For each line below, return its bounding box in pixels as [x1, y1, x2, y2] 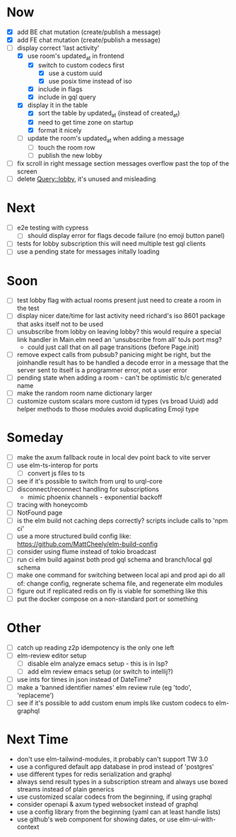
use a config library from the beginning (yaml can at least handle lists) [16, 807, 221, 816]
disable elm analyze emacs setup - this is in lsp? [27, 659, 168, 668]
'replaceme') [16, 691, 54, 700]
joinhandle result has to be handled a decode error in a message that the [16, 358, 229, 367]
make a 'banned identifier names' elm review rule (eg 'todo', [16, 683, 192, 691]
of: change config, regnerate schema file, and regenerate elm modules [16, 579, 223, 588]
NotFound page [16, 508, 63, 517]
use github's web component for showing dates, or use [16, 815, 178, 824]
